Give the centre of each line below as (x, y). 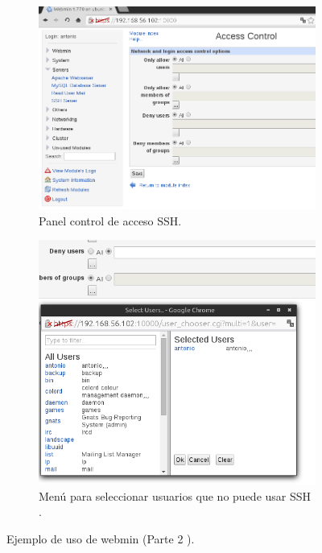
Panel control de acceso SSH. (110, 220)
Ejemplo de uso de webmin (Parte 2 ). (101, 538)
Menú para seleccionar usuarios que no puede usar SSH (175, 495)
